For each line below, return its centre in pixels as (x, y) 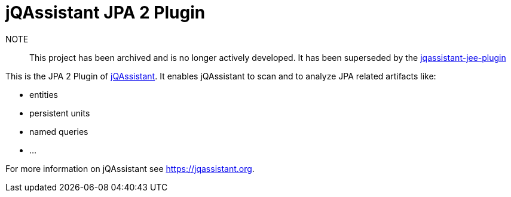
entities (44, 94)
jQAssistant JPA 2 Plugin (105, 13)
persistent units (60, 113)
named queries (59, 131)
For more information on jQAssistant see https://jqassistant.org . (130, 168)
